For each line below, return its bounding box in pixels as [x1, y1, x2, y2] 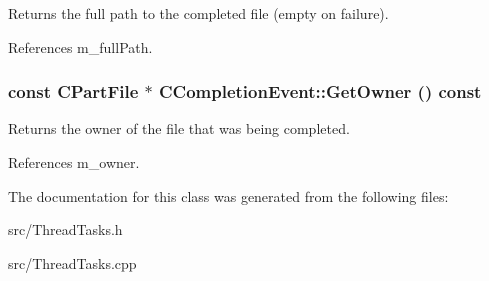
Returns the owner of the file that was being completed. [8, 118, 350, 139]
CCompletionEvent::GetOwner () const [159, 79, 482, 104]
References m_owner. [8, 152, 140, 172]
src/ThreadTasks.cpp [8, 252, 137, 273]
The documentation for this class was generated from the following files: [8, 185, 449, 206]
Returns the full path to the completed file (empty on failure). [8, 3, 389, 23]
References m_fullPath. [8, 36, 153, 57]
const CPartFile [8, 79, 139, 104]
